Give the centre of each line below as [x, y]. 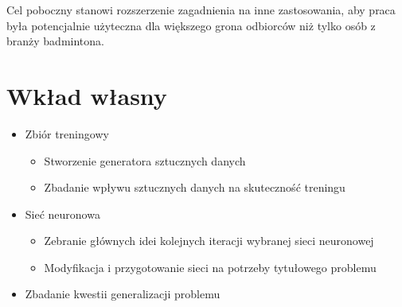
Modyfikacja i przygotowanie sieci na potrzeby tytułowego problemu [210, 267]
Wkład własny [87, 95]
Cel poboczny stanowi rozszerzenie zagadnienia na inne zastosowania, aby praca [201, 10]
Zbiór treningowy [67, 133]
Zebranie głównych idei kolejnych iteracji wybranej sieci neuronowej [209, 241]
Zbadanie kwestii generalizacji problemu [123, 294]
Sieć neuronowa [62, 214]
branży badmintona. [55, 41]
